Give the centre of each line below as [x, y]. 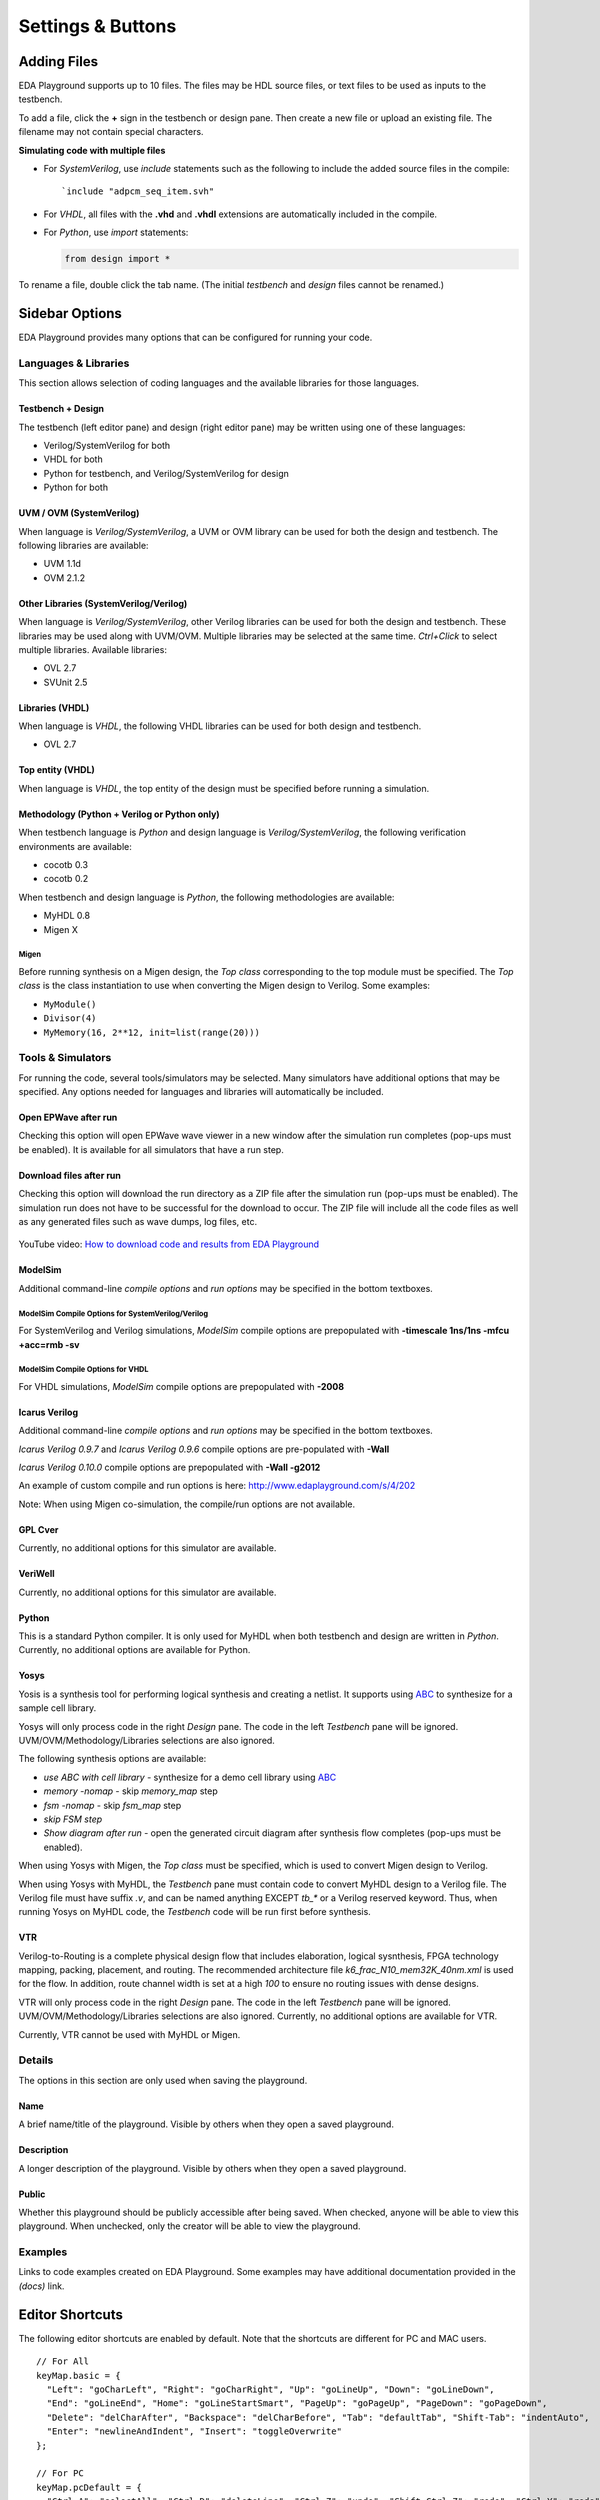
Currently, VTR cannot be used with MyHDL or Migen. [129, 2034]
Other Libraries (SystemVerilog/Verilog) [103, 603]
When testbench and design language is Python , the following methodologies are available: [206, 897]
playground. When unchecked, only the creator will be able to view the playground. [189, 2226]
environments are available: [75, 846]
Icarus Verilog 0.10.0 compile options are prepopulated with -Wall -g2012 [169, 1467]
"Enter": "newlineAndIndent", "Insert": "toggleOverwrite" [194, 2431]
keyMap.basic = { [78, 2375]
